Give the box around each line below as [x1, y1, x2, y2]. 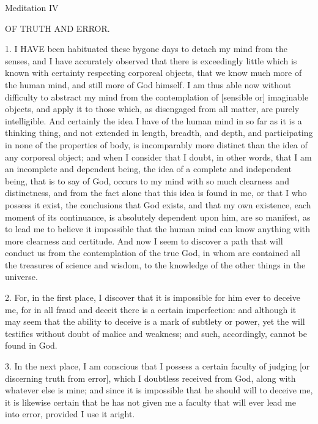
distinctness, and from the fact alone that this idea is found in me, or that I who [5, 186, 307, 199]
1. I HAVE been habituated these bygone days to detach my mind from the [5, 42, 287, 55]
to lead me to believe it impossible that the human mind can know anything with [5, 222, 311, 235]
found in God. [5, 339, 57, 352]
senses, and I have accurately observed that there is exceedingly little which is [5, 54, 297, 67]
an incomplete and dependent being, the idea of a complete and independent [5, 162, 292, 175]
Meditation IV [5, 1, 59, 13]
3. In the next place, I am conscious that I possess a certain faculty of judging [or [5, 360, 310, 373]
